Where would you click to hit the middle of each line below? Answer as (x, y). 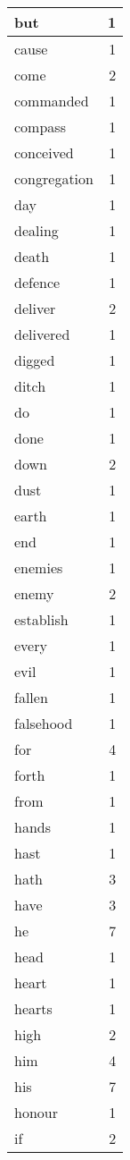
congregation (54, 178)
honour (36, 1112)
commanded (52, 101)
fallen (31, 697)
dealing (37, 230)
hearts (33, 1008)
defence (37, 282)
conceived (44, 152)
